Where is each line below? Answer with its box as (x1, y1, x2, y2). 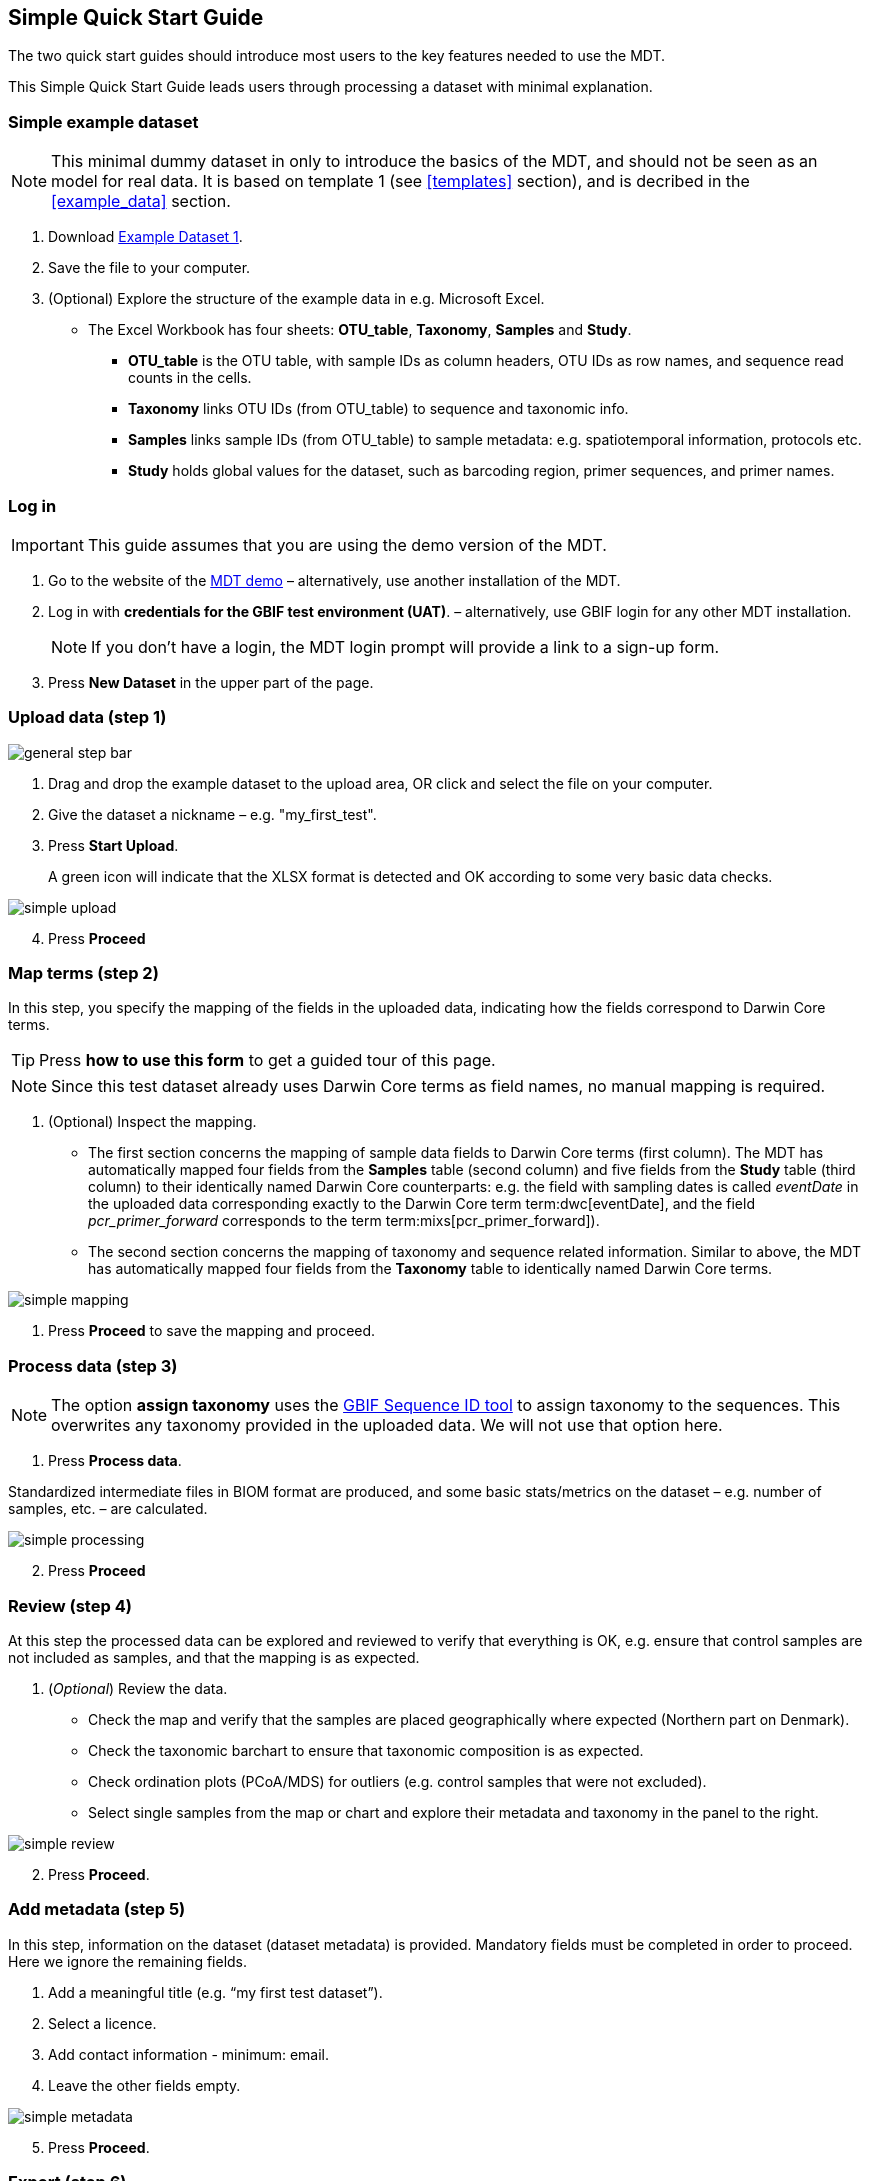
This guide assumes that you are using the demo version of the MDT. (87, 534, 607, 555)
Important (11, 534, 84, 555)
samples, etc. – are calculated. (8, 1500, 208, 1518)
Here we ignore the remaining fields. (8, 1952, 248, 1970)
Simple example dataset (8, 111, 199, 132)
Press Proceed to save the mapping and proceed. (48, 1322, 376, 1340)
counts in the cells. (128, 369, 252, 387)
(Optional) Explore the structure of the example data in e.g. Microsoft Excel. (48, 290, 545, 308)
